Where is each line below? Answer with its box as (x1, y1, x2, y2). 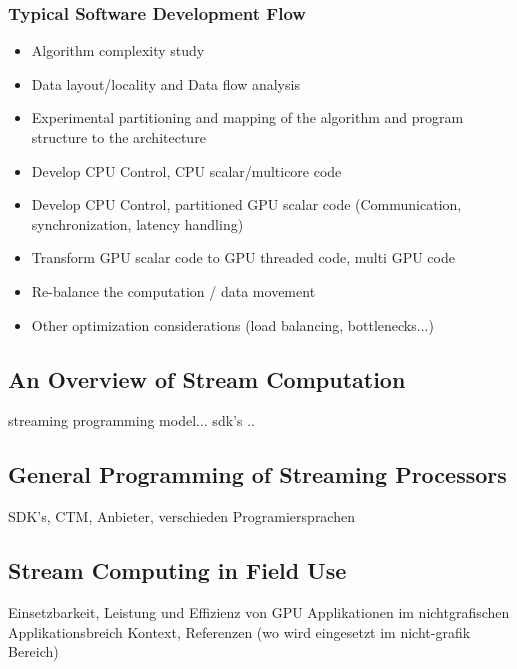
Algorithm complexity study (31, 40, 205, 61)
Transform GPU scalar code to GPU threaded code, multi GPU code (31, 247, 455, 268)
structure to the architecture (31, 127, 206, 147)
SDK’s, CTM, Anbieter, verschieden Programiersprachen (8, 506, 355, 527)
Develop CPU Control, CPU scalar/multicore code (31, 160, 342, 181)
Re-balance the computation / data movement (31, 280, 316, 301)
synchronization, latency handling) (31, 213, 244, 234)
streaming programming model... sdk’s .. (8, 410, 255, 431)
